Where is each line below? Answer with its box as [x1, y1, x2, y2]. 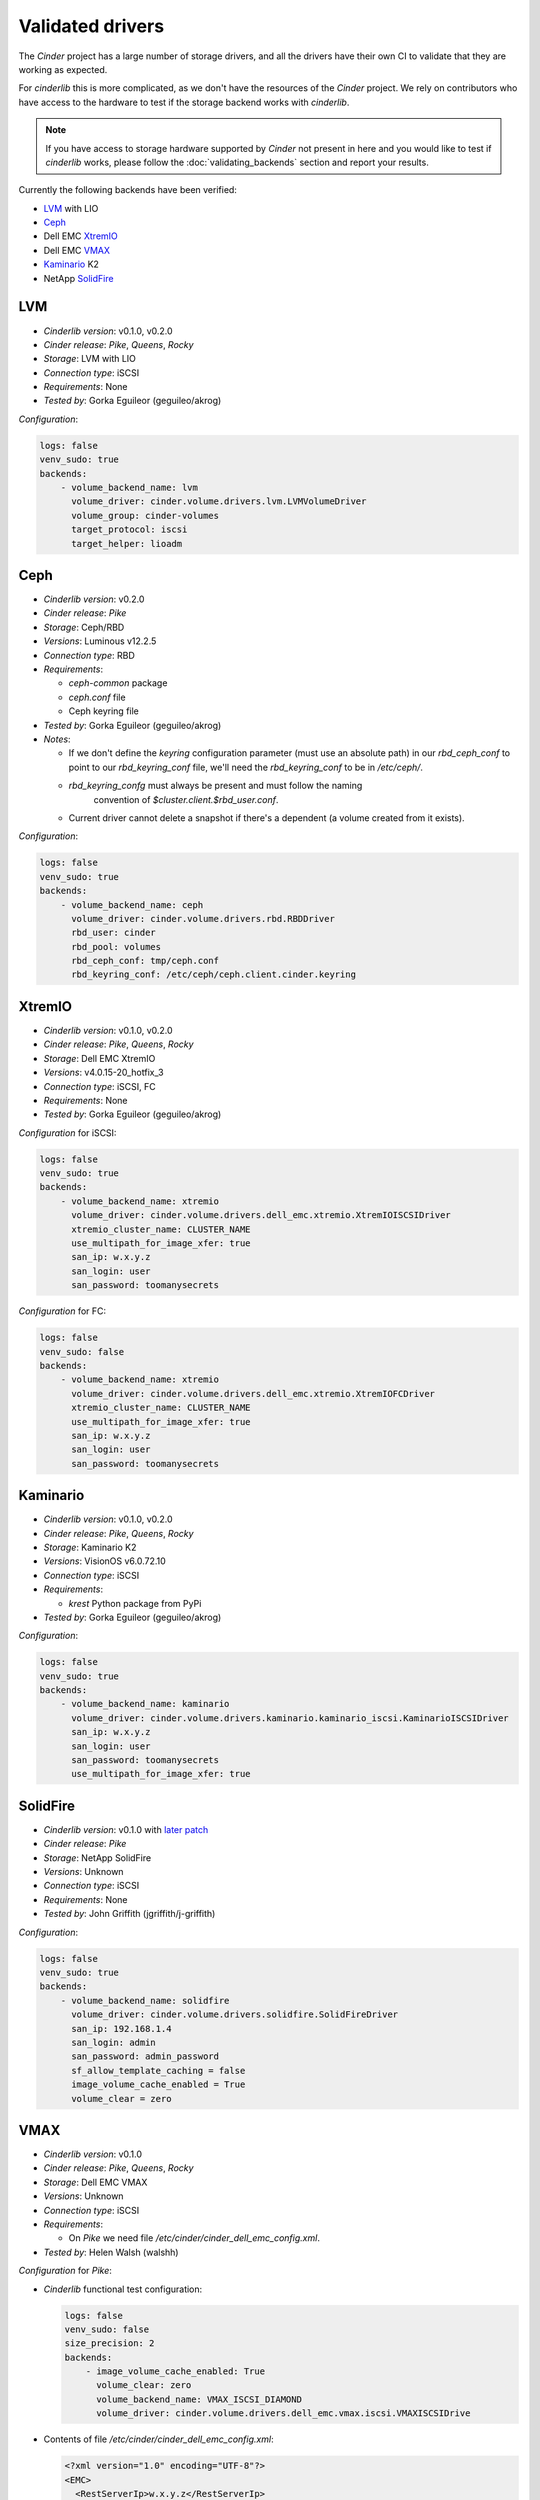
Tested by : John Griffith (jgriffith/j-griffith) [43, 1908, 216, 1920]
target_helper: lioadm [71, 538, 183, 549]
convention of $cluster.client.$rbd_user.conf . [93, 793, 279, 805]
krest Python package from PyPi [68, 1597, 202, 1609]
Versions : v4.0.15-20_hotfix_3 [43, 1066, 164, 1079]
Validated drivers [18, 15, 165, 37]
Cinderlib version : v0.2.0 [43, 593, 145, 605]
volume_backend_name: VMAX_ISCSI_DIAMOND [96, 2393, 302, 2405]
